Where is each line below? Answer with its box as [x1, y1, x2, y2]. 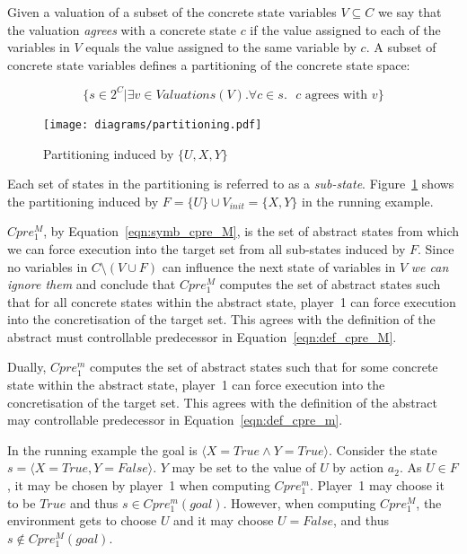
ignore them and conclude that [7, 275, 176, 294]
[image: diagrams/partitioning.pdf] [43, 118, 262, 131]
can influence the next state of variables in [162, 257, 396, 276]
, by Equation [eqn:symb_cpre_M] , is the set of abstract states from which [43, 222, 460, 241]
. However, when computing [223, 493, 376, 512]
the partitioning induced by [7, 191, 159, 210]
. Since [418, 239, 454, 258]
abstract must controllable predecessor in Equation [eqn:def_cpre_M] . [7, 327, 397, 346]
